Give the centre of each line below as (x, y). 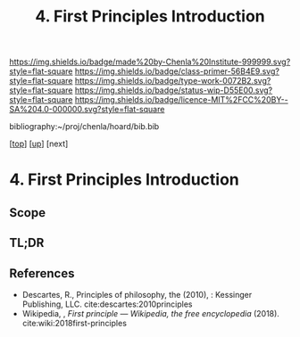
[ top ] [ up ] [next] (39, 144)
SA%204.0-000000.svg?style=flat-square (87, 110)
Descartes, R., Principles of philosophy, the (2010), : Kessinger (137, 294)
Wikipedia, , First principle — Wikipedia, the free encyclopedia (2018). (150, 313)
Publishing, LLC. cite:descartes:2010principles (107, 304)
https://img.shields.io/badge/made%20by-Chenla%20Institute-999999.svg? (150, 62)
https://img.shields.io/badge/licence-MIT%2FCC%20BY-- (181, 100)
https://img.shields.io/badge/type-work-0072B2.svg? (173, 81)
